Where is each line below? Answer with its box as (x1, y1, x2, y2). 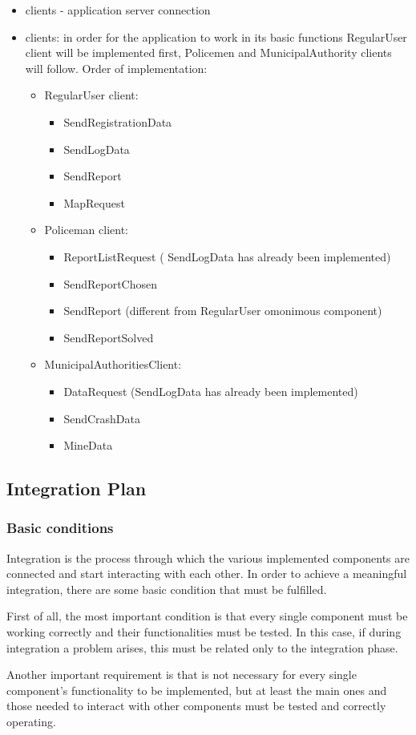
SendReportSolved (63, 329, 154, 345)
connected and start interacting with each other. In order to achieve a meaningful (6, 565, 407, 582)
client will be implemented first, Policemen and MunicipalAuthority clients (25, 44, 392, 61)
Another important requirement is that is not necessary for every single (6, 666, 357, 683)
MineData (63, 437, 113, 454)
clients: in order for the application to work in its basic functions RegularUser (25, 28, 407, 45)
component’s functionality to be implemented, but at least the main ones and (6, 681, 387, 698)
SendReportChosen (63, 275, 157, 292)
